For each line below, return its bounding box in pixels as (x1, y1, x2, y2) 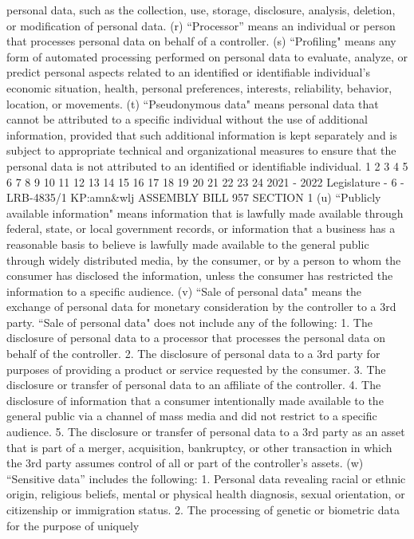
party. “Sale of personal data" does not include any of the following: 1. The (6, 313, 373, 330)
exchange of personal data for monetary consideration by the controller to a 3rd (6, 298, 396, 315)
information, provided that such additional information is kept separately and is (6, 126, 397, 143)
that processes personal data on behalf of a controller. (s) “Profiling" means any (6, 33, 396, 49)
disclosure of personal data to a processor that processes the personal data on (6, 329, 385, 346)
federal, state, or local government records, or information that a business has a (6, 220, 396, 237)
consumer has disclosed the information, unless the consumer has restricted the (6, 267, 393, 284)
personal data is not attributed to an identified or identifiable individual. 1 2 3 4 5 (6, 157, 408, 174)
